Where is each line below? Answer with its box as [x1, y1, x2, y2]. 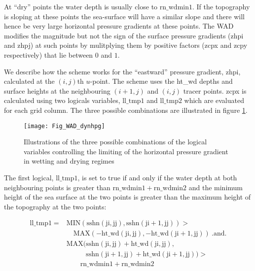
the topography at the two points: [4, 201, 107, 211]
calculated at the [4, 76, 55, 86]
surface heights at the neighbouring [4, 85, 110, 96]
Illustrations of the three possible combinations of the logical [24, 136, 207, 147]
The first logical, [4, 172, 54, 182]
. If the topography [192, 1, 250, 11]
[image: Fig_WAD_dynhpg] [24, 122, 105, 130]
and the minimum [188, 182, 243, 192]
